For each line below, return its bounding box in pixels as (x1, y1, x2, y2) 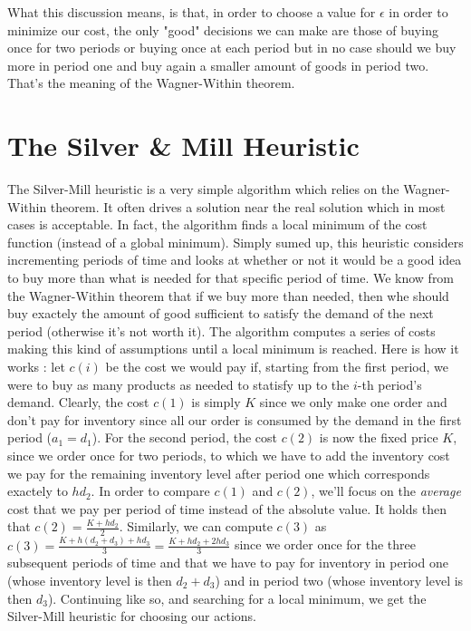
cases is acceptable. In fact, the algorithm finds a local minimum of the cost (7, 215, 428, 234)
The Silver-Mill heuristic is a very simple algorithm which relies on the (7, 180, 399, 199)
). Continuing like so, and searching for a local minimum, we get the (47, 588, 427, 607)
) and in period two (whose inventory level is (215, 570, 464, 589)
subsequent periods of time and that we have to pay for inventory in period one (7, 553, 448, 572)
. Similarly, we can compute (119, 517, 273, 536)
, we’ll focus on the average (311, 481, 461, 500)
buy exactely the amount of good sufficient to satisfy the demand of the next (7, 304, 434, 323)
